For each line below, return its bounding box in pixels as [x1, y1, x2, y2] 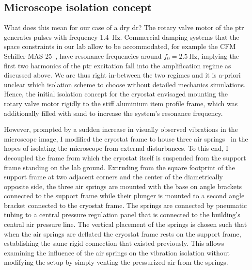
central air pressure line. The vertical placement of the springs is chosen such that [4, 219, 247, 229]
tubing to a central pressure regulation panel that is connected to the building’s [4, 209, 240, 220]
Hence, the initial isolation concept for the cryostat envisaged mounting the [4, 89, 228, 99]
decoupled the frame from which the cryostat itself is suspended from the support [4, 152, 246, 162]
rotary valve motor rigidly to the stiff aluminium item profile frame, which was [4, 98, 238, 108]
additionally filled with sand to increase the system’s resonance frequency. [4, 108, 223, 118]
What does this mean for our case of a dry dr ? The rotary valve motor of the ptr [4, 22, 244, 32]
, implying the [197, 50, 239, 61]
